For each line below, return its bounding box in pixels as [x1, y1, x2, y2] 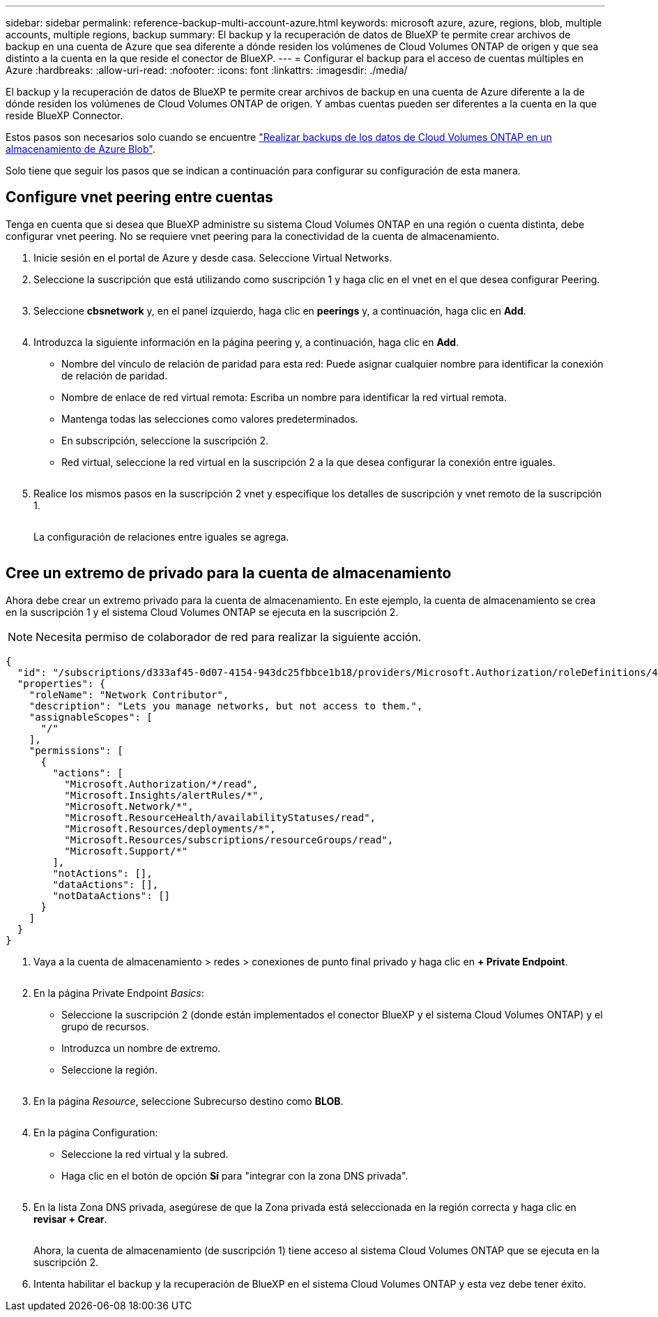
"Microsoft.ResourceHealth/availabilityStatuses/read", [64, 811, 376, 823]
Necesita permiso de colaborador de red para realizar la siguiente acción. [36, 629, 422, 644]
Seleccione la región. [61, 1063, 158, 1076]
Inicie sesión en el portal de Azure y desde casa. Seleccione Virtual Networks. [33, 251, 392, 264]
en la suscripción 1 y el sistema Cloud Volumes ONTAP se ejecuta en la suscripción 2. [6, 605, 399, 618]
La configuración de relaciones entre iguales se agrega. [33, 530, 289, 543]
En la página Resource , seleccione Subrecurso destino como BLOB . [33, 1094, 344, 1107]
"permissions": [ [29, 744, 123, 756]
